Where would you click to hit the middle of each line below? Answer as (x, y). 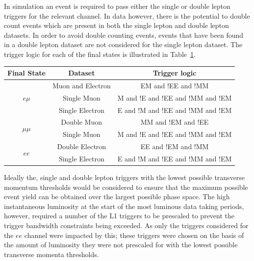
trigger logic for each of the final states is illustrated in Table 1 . (100, 54)
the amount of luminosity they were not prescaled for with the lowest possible (121, 245)
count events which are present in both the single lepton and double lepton (116, 25)
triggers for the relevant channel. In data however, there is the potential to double (127, 15)
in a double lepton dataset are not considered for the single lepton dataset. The (123, 44)
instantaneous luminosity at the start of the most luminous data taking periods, (124, 206)
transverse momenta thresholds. (51, 254)
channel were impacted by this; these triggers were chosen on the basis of (134, 235)
